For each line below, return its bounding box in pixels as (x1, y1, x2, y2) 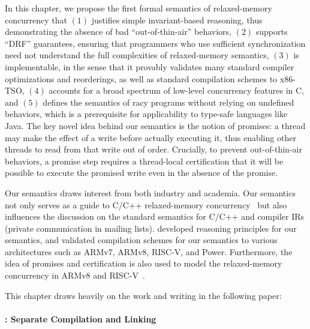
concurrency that (5, 13, 67, 26)
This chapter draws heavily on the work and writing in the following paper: (5, 289, 282, 301)
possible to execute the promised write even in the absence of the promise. (5, 166, 278, 179)
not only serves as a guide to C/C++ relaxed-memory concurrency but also (5, 198, 287, 211)
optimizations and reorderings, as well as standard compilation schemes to (5, 72, 278, 85)
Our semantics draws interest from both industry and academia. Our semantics (5, 186, 296, 199)
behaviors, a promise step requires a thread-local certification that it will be (5, 154, 284, 167)
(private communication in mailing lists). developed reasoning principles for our (5, 222, 297, 234)
